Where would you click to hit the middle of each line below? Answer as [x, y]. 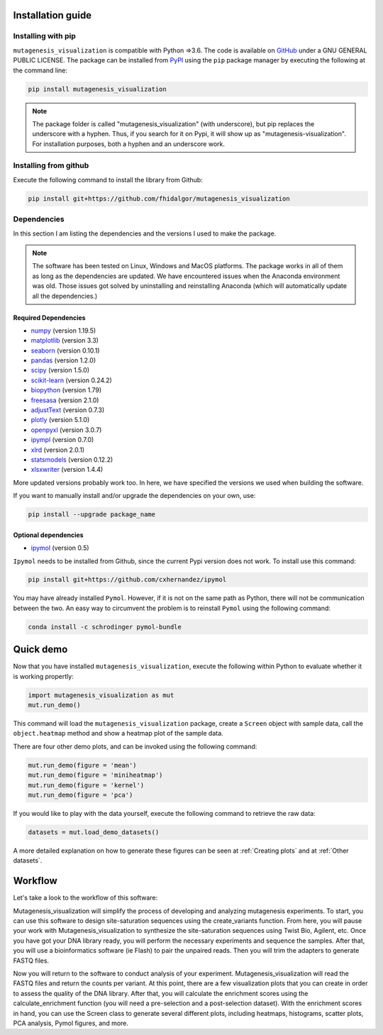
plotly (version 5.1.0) [60, 420]
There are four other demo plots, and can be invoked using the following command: [135, 746]
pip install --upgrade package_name [92, 515]
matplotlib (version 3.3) [65, 341]
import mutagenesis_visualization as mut [101, 695]
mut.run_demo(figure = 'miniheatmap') [95, 775]
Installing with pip [44, 36]
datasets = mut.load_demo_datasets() [94, 832]
